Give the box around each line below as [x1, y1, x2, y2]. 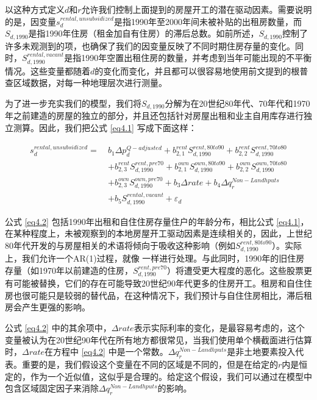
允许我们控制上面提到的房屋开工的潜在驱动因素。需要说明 [81, 3, 312, 15]
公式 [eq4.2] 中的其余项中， [5, 321, 112, 334]
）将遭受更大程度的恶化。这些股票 [166, 263, 304, 276]
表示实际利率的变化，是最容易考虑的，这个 [134, 321, 305, 334]
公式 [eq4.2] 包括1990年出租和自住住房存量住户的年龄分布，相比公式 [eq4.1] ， [5, 215, 309, 227]
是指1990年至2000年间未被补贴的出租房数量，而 [113, 15, 302, 27]
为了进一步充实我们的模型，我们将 [5, 96, 141, 109]
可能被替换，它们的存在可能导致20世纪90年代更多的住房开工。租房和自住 [13, 277, 304, 290]
